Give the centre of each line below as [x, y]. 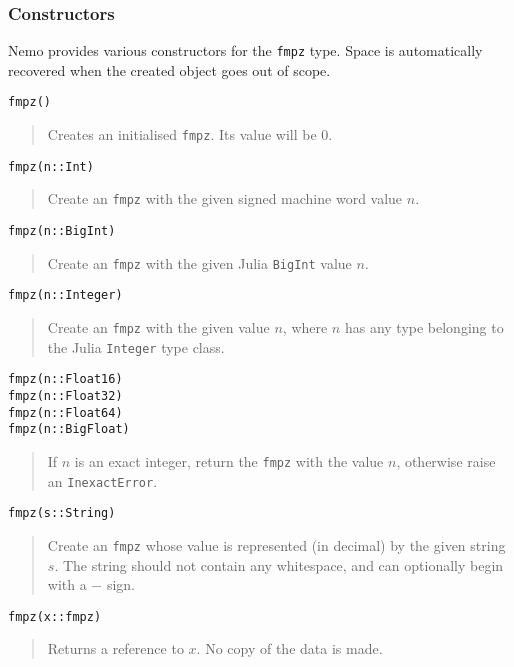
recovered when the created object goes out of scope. [169, 69]
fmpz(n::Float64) [65, 412]
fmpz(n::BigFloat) [69, 429]
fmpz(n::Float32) [65, 396]
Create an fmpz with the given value [158, 327]
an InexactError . [102, 480]
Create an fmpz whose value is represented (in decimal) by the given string [276, 544]
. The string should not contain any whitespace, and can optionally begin [279, 564]
